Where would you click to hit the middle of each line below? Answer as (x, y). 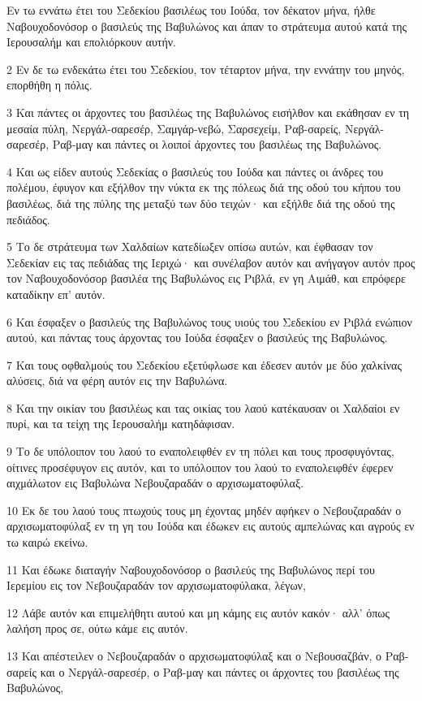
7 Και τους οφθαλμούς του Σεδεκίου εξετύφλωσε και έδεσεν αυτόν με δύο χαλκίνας (204, 364)
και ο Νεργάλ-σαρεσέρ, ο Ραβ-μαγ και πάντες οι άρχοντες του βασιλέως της (220, 671)
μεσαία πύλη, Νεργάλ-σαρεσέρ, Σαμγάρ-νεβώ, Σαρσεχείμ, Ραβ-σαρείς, (174, 128)
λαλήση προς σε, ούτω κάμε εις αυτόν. (97, 628)
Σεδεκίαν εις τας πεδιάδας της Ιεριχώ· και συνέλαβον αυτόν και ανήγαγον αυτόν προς (211, 262)
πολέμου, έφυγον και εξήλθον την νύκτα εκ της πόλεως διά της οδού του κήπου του (204, 187)
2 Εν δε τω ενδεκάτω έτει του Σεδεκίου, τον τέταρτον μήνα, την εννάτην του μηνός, (206, 69)
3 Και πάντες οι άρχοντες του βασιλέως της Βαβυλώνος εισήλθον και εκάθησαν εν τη (208, 112)
